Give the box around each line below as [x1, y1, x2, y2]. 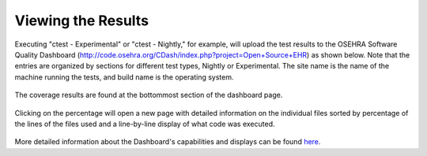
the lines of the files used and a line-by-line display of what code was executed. [14, 119, 276, 128]
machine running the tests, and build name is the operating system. [14, 72, 234, 82]
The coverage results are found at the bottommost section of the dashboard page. [14, 91, 283, 100]
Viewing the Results [14, 12, 149, 29]
